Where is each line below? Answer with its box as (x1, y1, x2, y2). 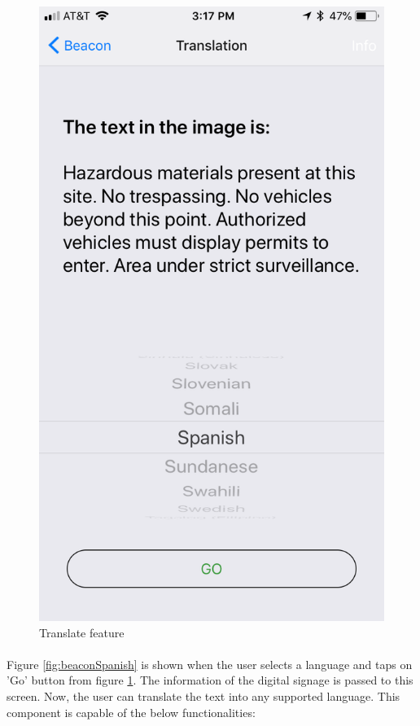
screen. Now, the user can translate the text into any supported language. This (7, 688, 400, 705)
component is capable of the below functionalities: (7, 703, 256, 720)
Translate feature (39, 623, 125, 641)
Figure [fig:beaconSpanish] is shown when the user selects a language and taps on (7, 655, 413, 672)
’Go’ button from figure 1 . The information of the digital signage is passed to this (7, 671, 413, 689)
